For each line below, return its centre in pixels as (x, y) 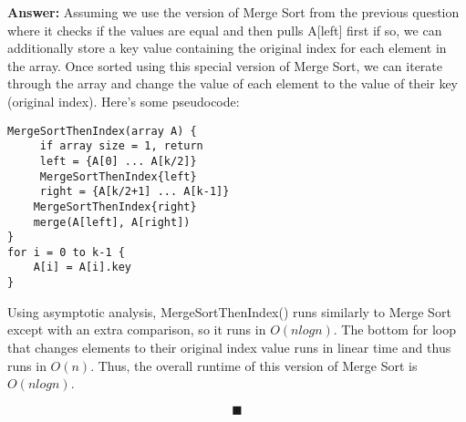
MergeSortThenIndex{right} (115, 206)
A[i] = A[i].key (83, 268)
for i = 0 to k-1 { (66, 252)
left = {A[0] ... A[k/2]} (118, 161)
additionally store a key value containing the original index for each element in (227, 48)
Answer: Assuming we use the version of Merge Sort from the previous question (233, 12)
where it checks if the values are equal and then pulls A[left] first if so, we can (225, 30)
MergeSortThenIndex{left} (118, 176)
